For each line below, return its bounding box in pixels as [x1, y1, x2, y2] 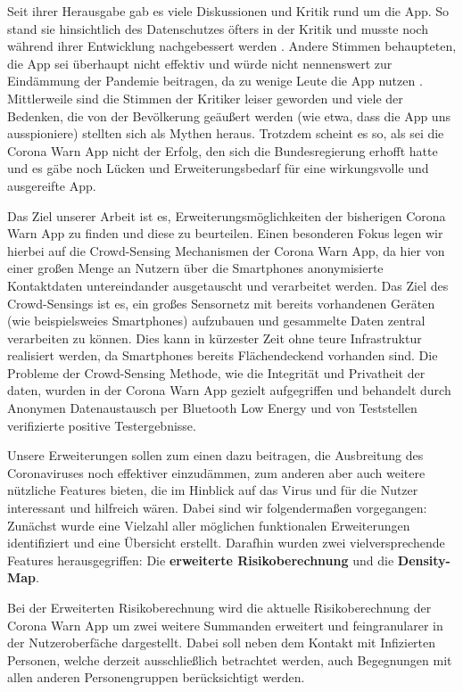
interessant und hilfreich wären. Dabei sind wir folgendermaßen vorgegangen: [7, 498, 427, 517]
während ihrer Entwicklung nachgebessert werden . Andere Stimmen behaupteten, [7, 37, 457, 55]
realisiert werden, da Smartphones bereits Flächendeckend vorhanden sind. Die [7, 346, 438, 365]
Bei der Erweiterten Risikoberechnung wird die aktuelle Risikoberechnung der [7, 598, 432, 616]
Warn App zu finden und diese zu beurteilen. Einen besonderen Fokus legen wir [7, 224, 443, 243]
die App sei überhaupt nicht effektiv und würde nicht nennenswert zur [7, 54, 393, 72]
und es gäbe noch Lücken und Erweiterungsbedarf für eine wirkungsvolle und [7, 159, 429, 177]
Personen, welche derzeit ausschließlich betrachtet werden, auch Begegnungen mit [7, 650, 452, 669]
